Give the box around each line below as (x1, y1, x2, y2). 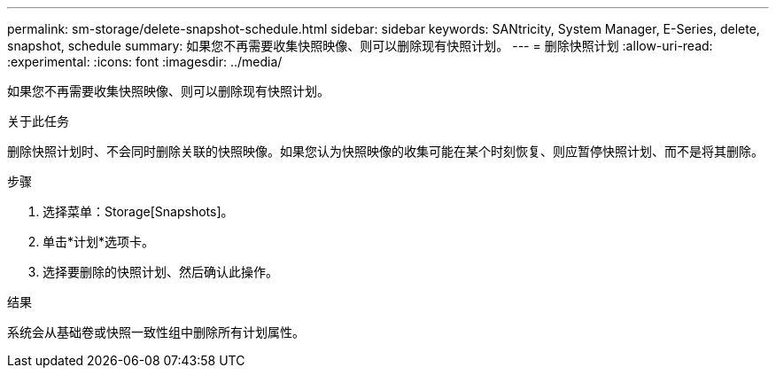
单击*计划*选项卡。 (43, 234, 155, 249)
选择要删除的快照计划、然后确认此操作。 (43, 264, 278, 279)
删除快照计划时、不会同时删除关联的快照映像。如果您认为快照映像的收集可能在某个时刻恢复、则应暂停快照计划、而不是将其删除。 (7, 144, 764, 159)
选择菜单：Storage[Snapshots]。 (43, 204, 234, 219)
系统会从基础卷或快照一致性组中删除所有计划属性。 (7, 324, 305, 340)
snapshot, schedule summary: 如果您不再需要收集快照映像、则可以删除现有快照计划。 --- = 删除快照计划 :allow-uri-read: (7, 38, 713, 53)
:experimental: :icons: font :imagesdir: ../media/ (7, 54, 283, 69)
